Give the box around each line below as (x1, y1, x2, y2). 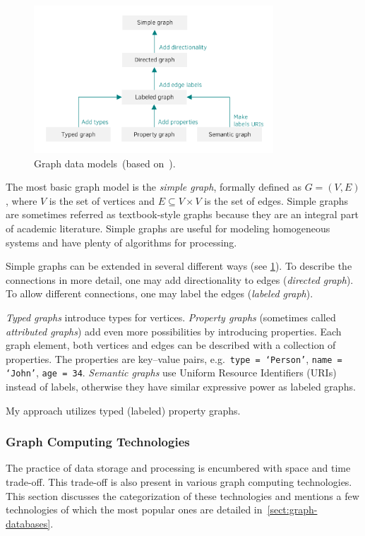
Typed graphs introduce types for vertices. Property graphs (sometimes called (6, 309, 336, 324)
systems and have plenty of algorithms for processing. (6, 234, 237, 249)
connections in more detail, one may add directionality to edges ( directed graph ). (6, 272, 354, 287)
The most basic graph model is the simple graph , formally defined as (6, 179, 301, 194)
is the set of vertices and (49, 193, 155, 208)
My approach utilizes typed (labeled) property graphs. (6, 403, 241, 417)
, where (6, 193, 37, 208)
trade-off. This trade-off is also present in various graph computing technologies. (6, 475, 352, 489)
